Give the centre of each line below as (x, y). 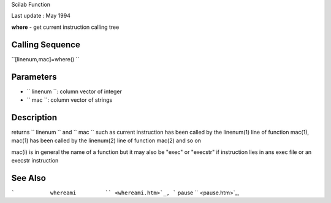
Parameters (34, 77)
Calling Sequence (46, 44)
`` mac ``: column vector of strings (70, 100)
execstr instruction (35, 161)
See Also (29, 178)
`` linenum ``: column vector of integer (74, 91)
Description (34, 117)
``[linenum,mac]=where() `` (45, 59)
